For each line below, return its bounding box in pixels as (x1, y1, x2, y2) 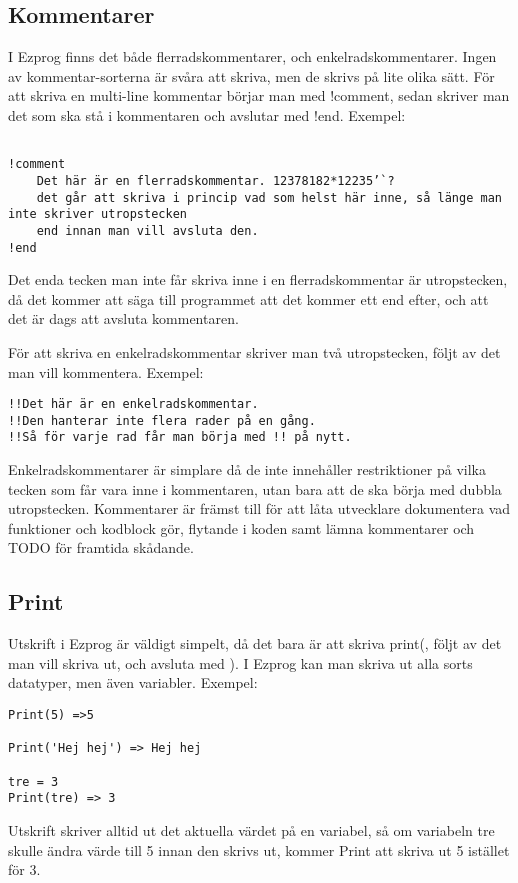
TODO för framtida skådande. (8, 537, 194, 558)
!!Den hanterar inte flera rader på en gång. (8, 413, 316, 428)
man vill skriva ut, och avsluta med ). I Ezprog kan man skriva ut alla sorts (8, 652, 473, 673)
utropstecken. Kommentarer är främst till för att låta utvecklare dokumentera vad (8, 498, 511, 519)
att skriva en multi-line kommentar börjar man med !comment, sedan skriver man (8, 85, 510, 106)
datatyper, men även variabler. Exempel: (8, 672, 258, 693)
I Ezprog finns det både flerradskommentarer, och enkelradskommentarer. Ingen (8, 46, 497, 67)
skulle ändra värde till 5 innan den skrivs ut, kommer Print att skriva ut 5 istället (8, 839, 510, 860)
